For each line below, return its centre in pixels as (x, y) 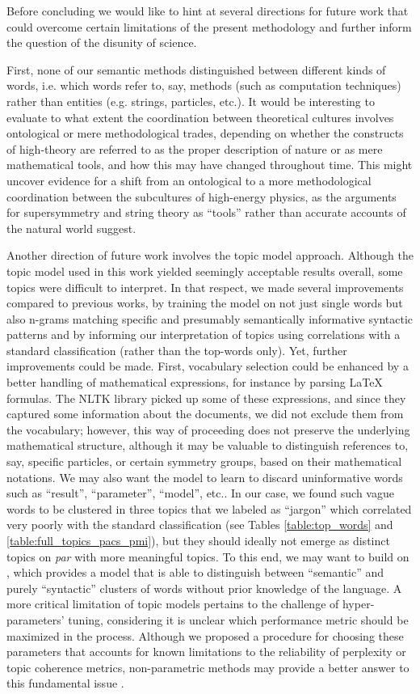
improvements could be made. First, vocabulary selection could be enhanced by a (208, 366)
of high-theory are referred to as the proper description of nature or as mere (195, 148)
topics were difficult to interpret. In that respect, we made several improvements (205, 287)
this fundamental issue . (65, 683)
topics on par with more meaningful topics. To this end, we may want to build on (208, 556)
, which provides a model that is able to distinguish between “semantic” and (195, 572)
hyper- (358, 604)
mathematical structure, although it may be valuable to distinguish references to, (208, 445)
